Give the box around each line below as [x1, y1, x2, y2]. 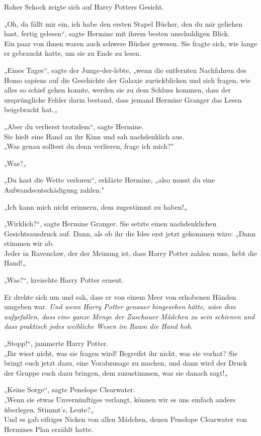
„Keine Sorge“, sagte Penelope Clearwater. [4, 384, 135, 395]
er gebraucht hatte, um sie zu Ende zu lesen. [4, 48, 141, 58]
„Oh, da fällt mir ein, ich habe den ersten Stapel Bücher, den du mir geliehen [4, 18, 243, 29]
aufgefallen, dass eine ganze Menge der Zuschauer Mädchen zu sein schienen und [4, 311, 255, 321]
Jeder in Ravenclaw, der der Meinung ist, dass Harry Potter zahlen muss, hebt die [4, 247, 257, 258]
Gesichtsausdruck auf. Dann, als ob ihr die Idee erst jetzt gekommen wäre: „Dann [4, 228, 255, 238]
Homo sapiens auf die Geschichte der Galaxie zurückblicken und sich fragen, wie [4, 74, 251, 85]
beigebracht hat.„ [4, 104, 57, 115]
